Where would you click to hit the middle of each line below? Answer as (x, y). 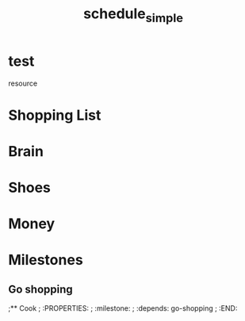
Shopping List (55, 115)
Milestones (46, 260)
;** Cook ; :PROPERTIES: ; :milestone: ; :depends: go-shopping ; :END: (123, 308)
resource (23, 83)
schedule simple (133, 15)
